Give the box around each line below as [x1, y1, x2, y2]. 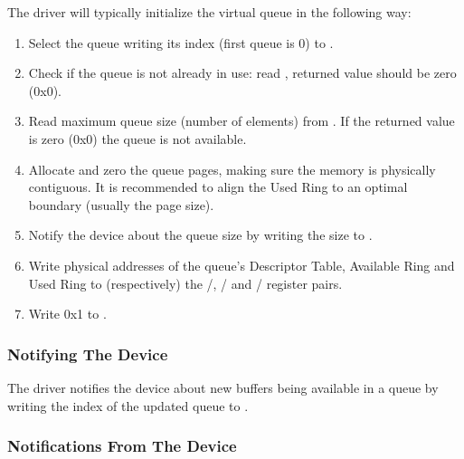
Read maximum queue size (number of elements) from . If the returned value [28, 111, 455, 130]
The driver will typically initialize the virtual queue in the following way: [7, 3, 412, 21]
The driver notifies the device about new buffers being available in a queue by [7, 378, 439, 397]
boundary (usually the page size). [28, 195, 214, 214]
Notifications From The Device [7, 435, 237, 457]
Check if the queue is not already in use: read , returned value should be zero [28, 63, 457, 82]
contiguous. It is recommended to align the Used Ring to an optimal [28, 177, 408, 196]
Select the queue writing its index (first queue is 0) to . [28, 33, 334, 52]
